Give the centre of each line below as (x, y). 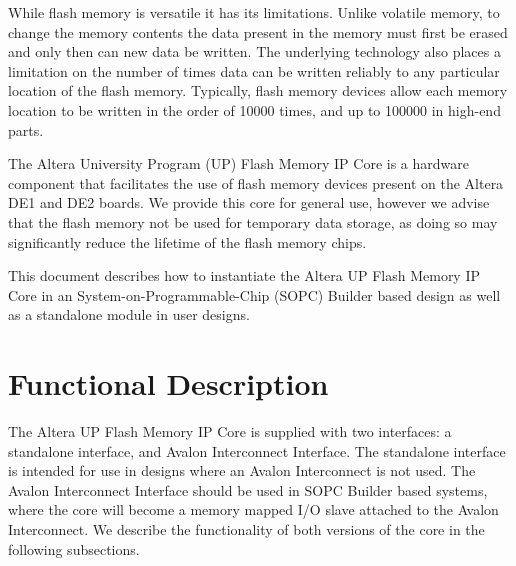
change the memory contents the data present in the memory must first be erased (258, 31)
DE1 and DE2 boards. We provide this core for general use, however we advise (249, 202)
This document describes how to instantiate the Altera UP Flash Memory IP (244, 275)
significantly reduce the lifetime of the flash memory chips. (187, 241)
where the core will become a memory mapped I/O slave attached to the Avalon (253, 509)
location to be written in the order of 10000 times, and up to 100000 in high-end (254, 109)
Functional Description (168, 383)
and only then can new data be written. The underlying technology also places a (254, 51)
